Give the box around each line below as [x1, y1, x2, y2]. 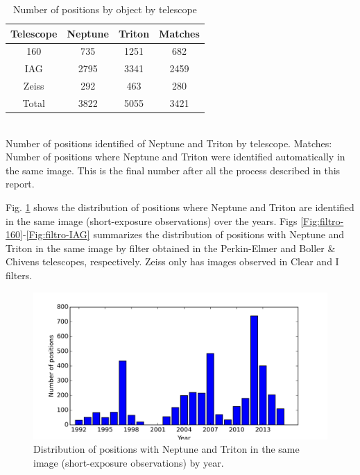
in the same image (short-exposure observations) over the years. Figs [6, 213, 298, 228]
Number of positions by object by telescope [13, 2, 197, 16]
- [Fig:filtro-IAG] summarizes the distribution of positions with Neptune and [22, 227, 345, 242]
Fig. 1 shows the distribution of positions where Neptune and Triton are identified [6, 200, 354, 215]
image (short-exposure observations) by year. [33, 455, 224, 469]
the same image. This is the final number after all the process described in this [6, 162, 341, 177]
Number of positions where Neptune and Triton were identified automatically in [6, 149, 345, 164]
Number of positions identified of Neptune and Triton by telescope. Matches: [6, 135, 332, 150]
